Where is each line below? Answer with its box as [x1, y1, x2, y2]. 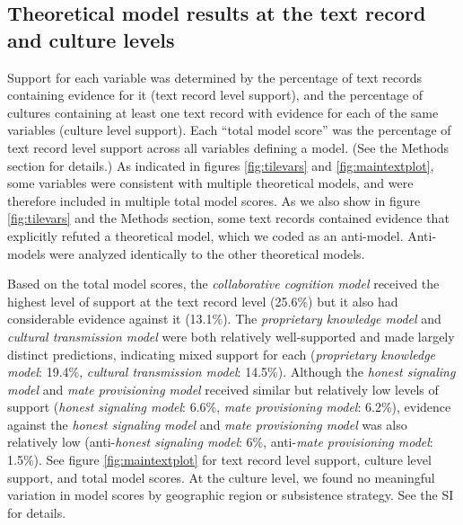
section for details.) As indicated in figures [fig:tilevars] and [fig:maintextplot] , [7, 156, 434, 174]
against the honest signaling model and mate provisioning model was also [7, 414, 407, 433]
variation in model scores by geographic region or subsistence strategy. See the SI [7, 485, 454, 504]
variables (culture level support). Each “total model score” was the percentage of [7, 120, 451, 139]
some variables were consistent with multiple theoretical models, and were [7, 174, 414, 192]
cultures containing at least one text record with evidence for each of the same [7, 102, 439, 121]
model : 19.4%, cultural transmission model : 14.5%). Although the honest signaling [7, 362, 456, 381]
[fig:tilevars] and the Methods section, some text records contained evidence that [7, 209, 450, 227]
